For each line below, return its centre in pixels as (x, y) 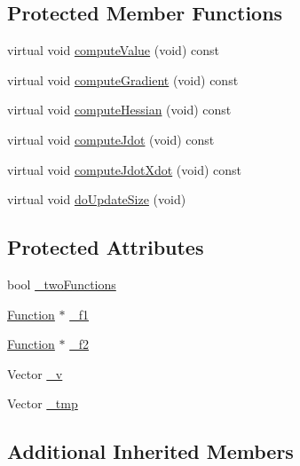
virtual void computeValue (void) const (113, 50)
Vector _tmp (43, 403)
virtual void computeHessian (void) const (119, 110)
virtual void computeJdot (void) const (111, 139)
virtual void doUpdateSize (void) (97, 199)
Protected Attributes (106, 247)
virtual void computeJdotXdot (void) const (125, 169)
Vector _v (35, 373)
